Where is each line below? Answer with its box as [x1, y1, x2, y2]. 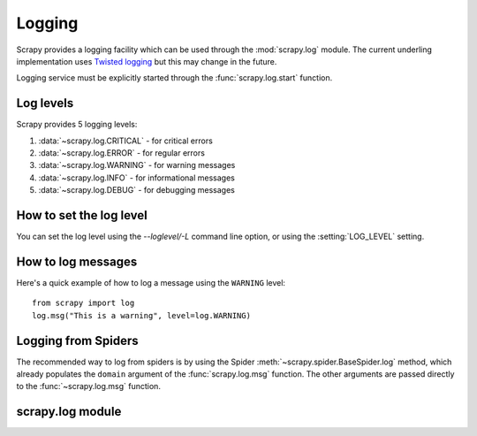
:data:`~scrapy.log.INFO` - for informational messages [38, 172, 236, 183]
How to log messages [16, 254, 138, 269]
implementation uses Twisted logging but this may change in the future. [16, 56, 277, 66]
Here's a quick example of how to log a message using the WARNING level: [16, 278, 286, 287]
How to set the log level [16, 208, 148, 223]
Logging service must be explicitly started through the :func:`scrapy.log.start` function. [16, 73, 333, 83]
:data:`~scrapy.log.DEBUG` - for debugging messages [38, 185, 236, 195]
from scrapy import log [32, 298, 135, 309]
